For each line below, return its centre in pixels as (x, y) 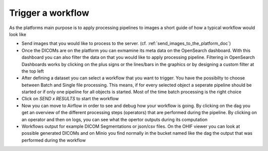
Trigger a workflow (49, 13)
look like (18, 34)
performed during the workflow (54, 140)
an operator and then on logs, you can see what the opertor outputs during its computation (115, 119)
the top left (33, 71)
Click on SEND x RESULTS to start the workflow (70, 99)
